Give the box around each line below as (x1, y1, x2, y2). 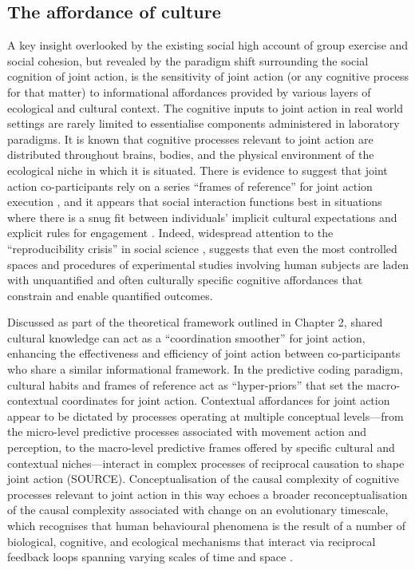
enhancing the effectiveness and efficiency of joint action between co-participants (7, 345, 401, 362)
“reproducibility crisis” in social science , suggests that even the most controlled (7, 239, 397, 256)
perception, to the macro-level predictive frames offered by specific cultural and (7, 439, 395, 456)
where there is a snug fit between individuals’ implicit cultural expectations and (7, 208, 397, 225)
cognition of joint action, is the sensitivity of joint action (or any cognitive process (7, 68, 409, 85)
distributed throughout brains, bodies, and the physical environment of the (7, 146, 374, 163)
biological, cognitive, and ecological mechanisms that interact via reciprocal (7, 532, 376, 549)
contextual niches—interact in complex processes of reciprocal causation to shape (7, 454, 405, 471)
